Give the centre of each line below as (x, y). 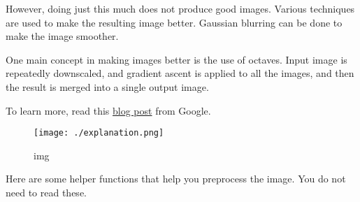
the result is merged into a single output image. (107, 86)
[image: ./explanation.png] (99, 133)
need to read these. (46, 192)
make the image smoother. (62, 36)
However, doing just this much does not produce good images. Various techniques (180, 8)
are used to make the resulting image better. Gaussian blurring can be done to (174, 22)
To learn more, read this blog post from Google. (108, 110)
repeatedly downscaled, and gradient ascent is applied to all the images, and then (180, 73)
